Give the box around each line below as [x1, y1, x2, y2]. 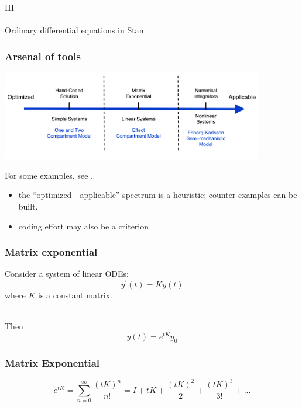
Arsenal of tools [5, 48, 81, 63]
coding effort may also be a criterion [18, 220, 149, 232]
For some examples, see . [5, 169, 93, 181]
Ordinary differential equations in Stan [5, 24, 144, 36]
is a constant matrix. [38, 289, 113, 301]
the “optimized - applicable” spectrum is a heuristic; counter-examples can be [18, 189, 297, 201]
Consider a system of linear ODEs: [5, 267, 129, 280]
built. [18, 200, 38, 212]
